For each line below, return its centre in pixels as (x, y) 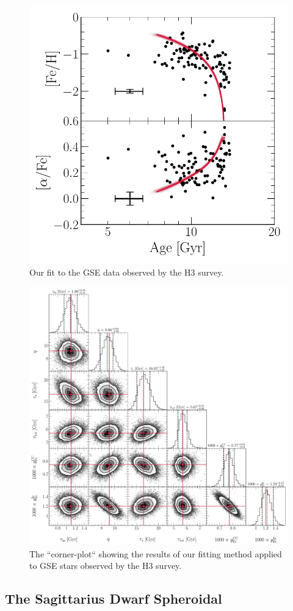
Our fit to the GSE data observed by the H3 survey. (127, 272)
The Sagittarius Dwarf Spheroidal (114, 598)
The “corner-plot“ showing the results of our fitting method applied (156, 553)
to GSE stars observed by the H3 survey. (106, 566)
